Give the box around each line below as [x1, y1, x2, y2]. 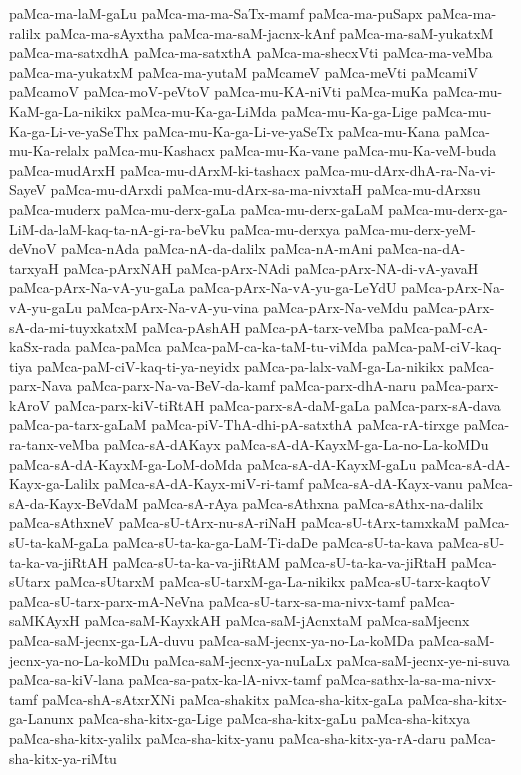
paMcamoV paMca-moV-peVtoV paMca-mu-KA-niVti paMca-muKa [9, 81, 429, 102]
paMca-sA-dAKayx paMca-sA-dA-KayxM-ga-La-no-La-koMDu [103, 434, 489, 455]
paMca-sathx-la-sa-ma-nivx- [325, 669, 497, 690]
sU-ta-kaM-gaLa [9, 532, 109, 553]
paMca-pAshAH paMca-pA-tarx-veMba [142, 316, 385, 337]
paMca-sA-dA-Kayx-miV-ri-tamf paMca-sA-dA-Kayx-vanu [104, 473, 463, 494]
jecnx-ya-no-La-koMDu [9, 649, 150, 670]
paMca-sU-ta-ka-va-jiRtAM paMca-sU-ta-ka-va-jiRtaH [112, 551, 447, 572]
